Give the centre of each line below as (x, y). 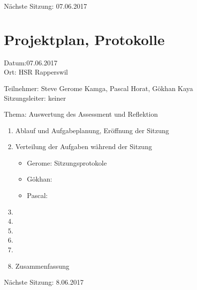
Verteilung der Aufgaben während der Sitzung (84, 146)
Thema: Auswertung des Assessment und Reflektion (81, 114)
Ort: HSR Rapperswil (36, 72)
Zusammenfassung (42, 266)
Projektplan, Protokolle (84, 39)
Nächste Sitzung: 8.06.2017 (44, 282)
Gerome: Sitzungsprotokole (67, 162)
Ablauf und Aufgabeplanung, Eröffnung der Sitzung (92, 130)
